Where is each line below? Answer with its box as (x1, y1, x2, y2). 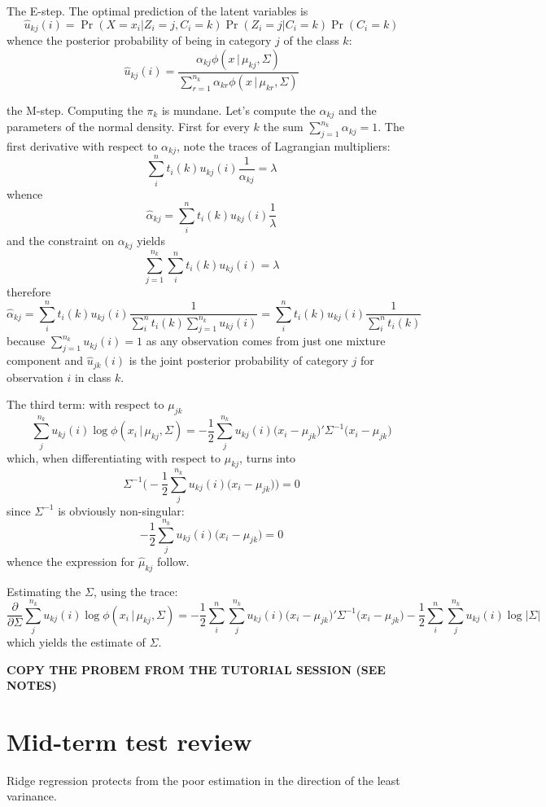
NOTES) (7, 677, 57, 694)
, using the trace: (93, 582, 178, 599)
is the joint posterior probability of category (129, 352, 348, 369)
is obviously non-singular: (58, 502, 185, 519)
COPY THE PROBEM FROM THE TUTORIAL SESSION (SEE (7, 660, 386, 678)
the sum (263, 118, 304, 135)
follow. (157, 553, 190, 570)
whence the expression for (7, 553, 135, 570)
